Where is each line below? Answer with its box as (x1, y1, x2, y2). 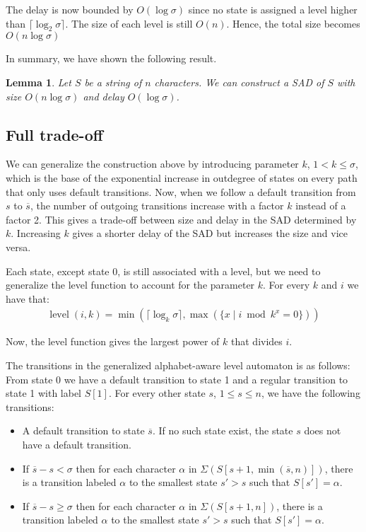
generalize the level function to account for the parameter (6, 277, 255, 292)
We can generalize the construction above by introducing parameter (6, 156, 299, 171)
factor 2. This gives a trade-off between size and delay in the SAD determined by (6, 212, 357, 226)
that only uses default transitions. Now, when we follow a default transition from (6, 184, 356, 199)
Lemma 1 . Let (6, 74, 71, 89)
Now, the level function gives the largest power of (6, 334, 220, 349)
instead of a (295, 198, 346, 213)
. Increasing (11, 226, 61, 241)
